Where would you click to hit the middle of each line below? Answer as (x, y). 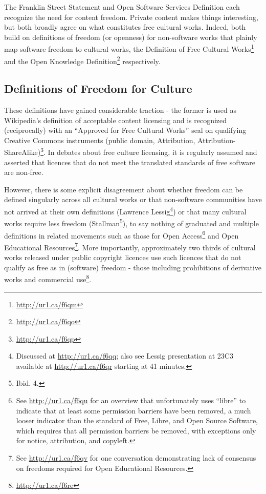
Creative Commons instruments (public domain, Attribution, (100, 140)
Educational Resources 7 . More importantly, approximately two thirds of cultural (130, 246)
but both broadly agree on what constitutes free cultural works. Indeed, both (125, 27)
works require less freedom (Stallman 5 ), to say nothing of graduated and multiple (131, 222)
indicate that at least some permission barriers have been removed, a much (134, 410)
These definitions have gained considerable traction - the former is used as (120, 110)
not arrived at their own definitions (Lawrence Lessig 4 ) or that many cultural (125, 211)
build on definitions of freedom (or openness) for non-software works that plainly (131, 37)
